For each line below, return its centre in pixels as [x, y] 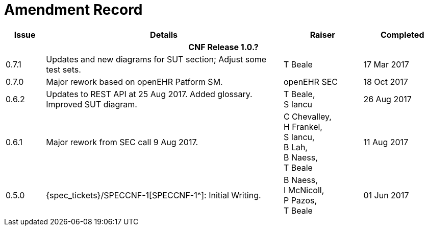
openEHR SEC [310, 82]
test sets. [64, 69]
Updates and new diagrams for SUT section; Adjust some [156, 59]
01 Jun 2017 [386, 195]
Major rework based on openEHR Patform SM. [134, 82]
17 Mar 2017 [386, 64]
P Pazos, [300, 200]
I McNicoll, [304, 190]
